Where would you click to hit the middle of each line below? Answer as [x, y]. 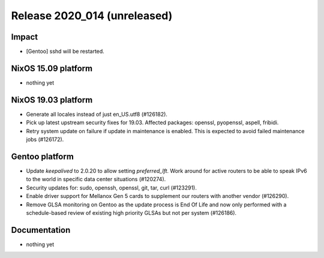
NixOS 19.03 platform [52, 100]
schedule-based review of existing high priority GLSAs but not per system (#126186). [131, 212]
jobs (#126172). [45, 139]
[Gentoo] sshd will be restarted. [65, 52]
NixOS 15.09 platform [52, 68]
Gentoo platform [43, 156]
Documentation [41, 230]
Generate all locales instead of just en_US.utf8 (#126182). [97, 114]
